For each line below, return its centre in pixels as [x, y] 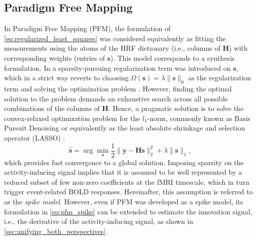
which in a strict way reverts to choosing [66, 78]
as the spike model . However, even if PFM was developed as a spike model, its [124, 201]
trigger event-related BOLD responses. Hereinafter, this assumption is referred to [128, 192]
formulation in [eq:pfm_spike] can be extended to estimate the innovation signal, [128, 211]
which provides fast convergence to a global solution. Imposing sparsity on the [124, 162]
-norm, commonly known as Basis [199, 118]
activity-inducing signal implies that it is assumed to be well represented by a [123, 172]
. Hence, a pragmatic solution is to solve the [176, 108]
